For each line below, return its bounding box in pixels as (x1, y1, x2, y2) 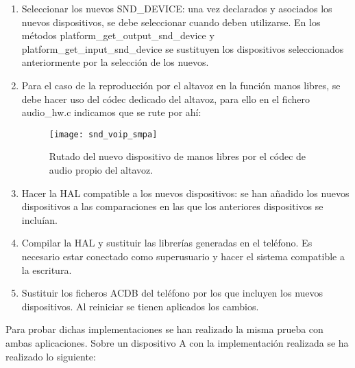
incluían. (21, 212, 58, 227)
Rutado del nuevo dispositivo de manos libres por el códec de (49, 149, 306, 163)
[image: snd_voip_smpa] (49, 129, 158, 139)
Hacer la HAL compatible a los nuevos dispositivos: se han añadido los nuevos (21, 185, 350, 200)
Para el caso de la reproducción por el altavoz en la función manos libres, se (21, 78, 341, 92)
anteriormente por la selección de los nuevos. (21, 55, 209, 69)
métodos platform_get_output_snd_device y (21, 28, 215, 43)
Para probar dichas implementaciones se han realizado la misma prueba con (5, 322, 323, 336)
